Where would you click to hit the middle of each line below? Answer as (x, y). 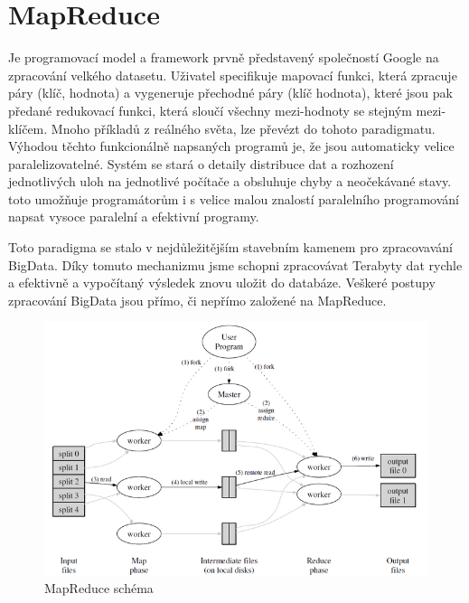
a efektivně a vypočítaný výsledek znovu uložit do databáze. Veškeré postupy (222, 283)
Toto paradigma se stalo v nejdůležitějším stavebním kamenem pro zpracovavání (230, 247)
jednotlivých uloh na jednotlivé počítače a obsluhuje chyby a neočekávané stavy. (230, 181)
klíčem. (28, 128)
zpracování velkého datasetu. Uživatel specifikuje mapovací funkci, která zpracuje (233, 75)
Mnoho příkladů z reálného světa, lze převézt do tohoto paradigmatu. (243, 128)
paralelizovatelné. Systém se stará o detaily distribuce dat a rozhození (201, 163)
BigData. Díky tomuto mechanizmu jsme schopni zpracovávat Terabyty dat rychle (235, 264)
